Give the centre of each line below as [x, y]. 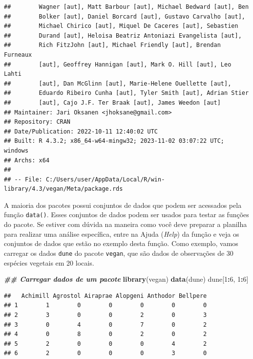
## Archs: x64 [27, 160]
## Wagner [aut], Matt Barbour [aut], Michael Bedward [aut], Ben [126, 7]
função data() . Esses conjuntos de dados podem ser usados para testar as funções [126, 214]
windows [16, 150]
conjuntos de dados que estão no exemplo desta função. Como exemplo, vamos [121, 243]
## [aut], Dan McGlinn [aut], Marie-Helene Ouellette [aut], [118, 83]
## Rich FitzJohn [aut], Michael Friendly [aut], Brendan [112, 45]
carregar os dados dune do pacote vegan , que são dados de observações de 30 [119, 253]
